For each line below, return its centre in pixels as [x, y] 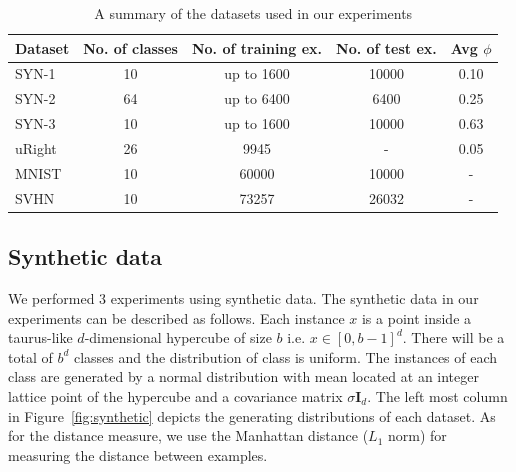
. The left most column [437, 395]
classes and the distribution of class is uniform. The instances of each [285, 356]
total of [30, 356]
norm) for [417, 435]
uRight [36, 147]
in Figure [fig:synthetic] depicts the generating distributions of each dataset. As [252, 415]
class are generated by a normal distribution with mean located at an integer [243, 376]
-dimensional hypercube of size [178, 337]
